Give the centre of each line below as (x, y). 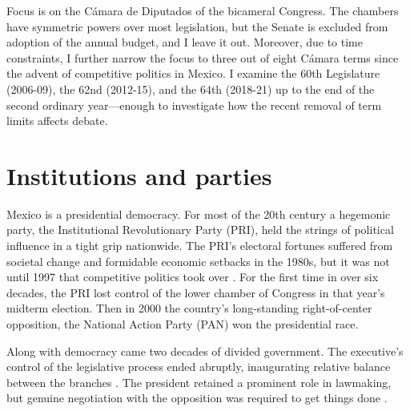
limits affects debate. (57, 121)
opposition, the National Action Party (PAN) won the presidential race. (183, 324)
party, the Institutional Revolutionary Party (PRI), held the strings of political (200, 230)
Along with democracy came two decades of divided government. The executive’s (205, 351)
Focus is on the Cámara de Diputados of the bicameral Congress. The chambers (203, 10)
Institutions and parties (139, 175)
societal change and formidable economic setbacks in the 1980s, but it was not (198, 261)
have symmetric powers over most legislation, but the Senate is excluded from (197, 26)
